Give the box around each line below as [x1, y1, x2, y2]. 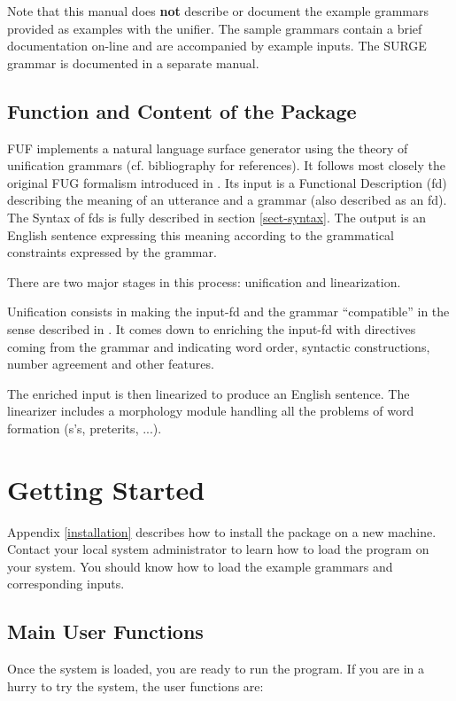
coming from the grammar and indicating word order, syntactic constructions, [7, 337, 430, 355]
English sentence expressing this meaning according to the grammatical [7, 225, 395, 244]
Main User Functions [7, 618, 204, 645]
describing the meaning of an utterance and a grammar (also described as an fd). [7, 191, 447, 209]
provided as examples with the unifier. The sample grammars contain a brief [7, 19, 422, 37]
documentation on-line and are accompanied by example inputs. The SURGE [7, 36, 427, 55]
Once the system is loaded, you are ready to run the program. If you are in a [7, 659, 425, 678]
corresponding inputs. [7, 574, 125, 593]
